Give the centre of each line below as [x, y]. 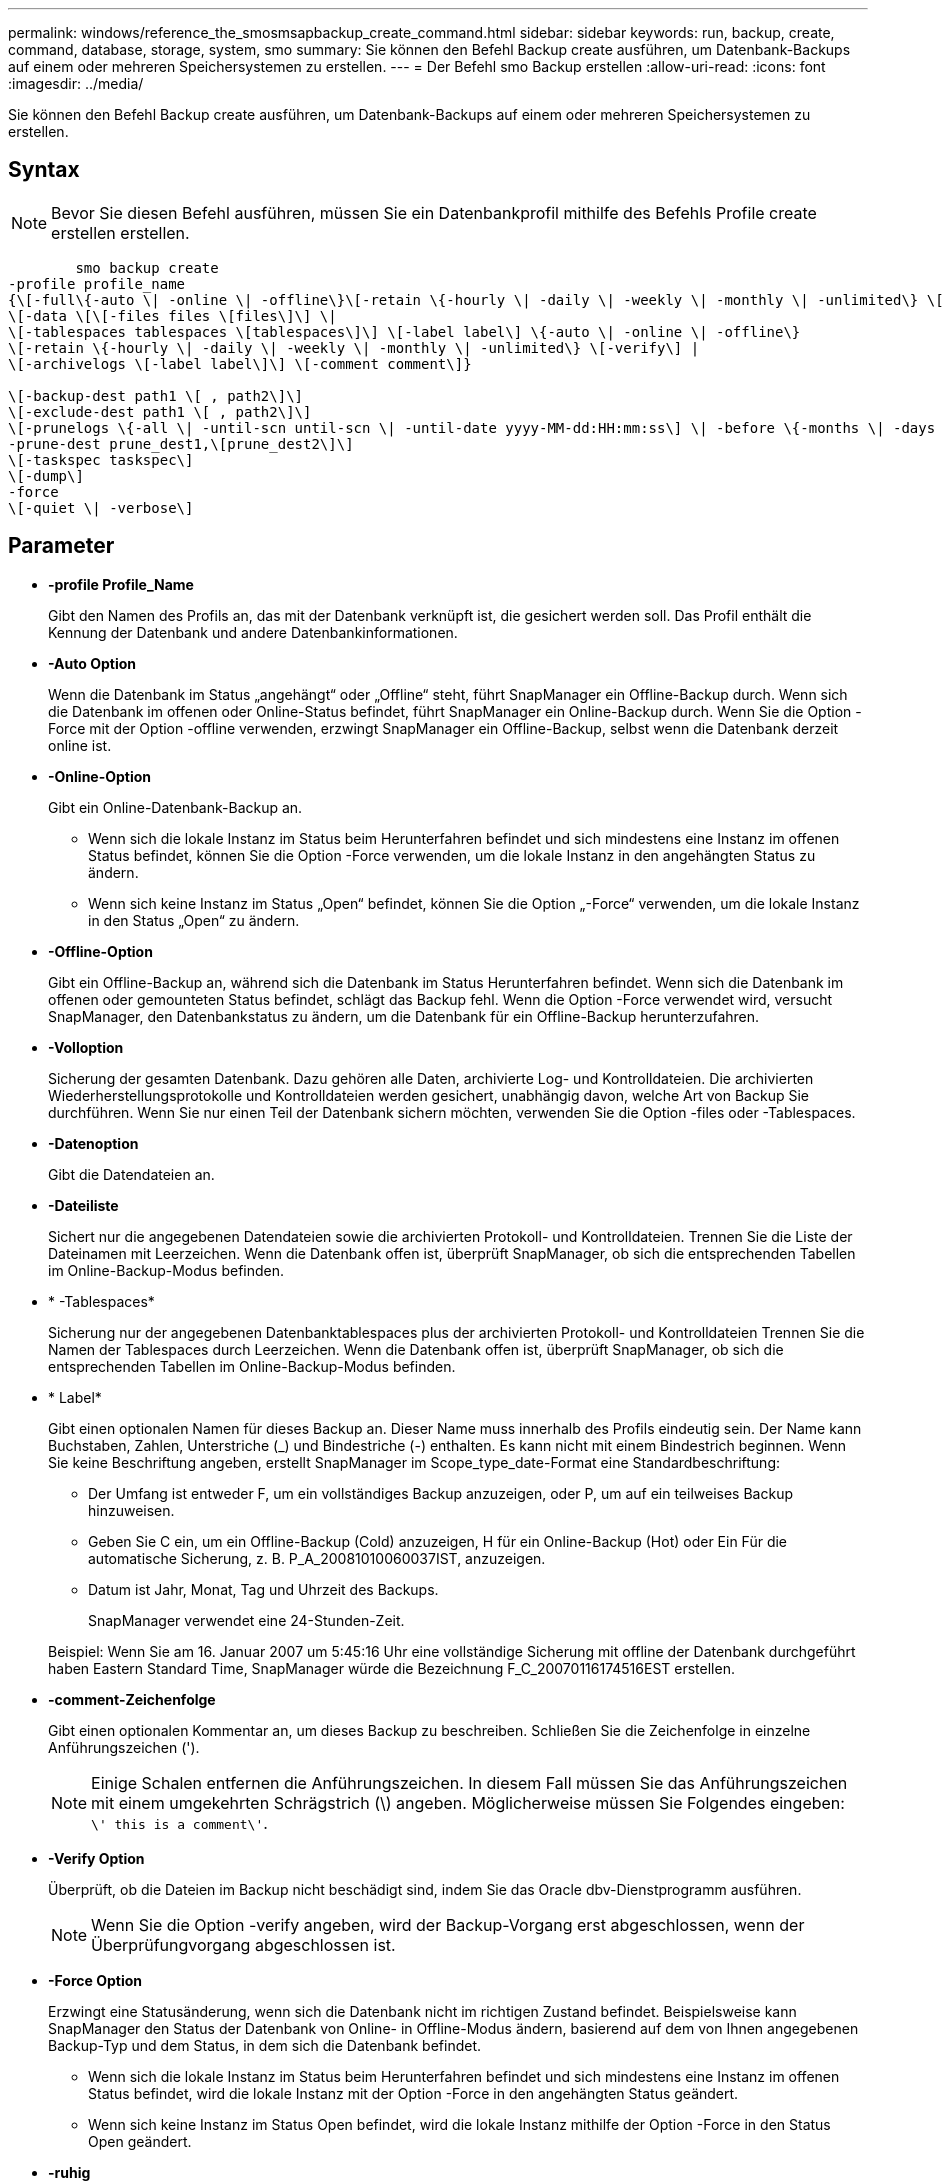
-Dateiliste [83, 1205]
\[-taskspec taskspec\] [101, 459]
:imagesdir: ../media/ [76, 83]
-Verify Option [96, 1858]
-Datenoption [93, 1143]
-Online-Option [100, 776]
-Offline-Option [100, 951]
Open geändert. [140, 2141]
